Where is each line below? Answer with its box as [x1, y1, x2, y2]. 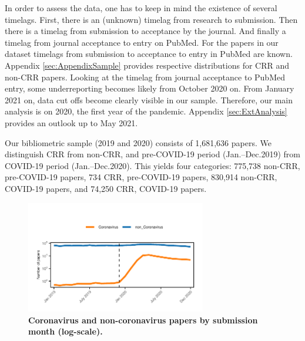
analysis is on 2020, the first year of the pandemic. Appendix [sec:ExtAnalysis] [5, 105, 287, 117]
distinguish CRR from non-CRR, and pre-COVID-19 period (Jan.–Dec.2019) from [5, 148, 300, 160]
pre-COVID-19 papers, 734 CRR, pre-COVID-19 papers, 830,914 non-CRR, [5, 171, 277, 183]
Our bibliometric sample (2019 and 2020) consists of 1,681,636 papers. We [5, 136, 272, 148]
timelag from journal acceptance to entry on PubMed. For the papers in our [5, 36, 279, 48]
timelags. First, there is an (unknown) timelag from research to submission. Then [5, 13, 298, 25]
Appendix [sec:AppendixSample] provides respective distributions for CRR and [5, 59, 290, 71]
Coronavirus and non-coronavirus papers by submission [28, 313, 258, 326]
